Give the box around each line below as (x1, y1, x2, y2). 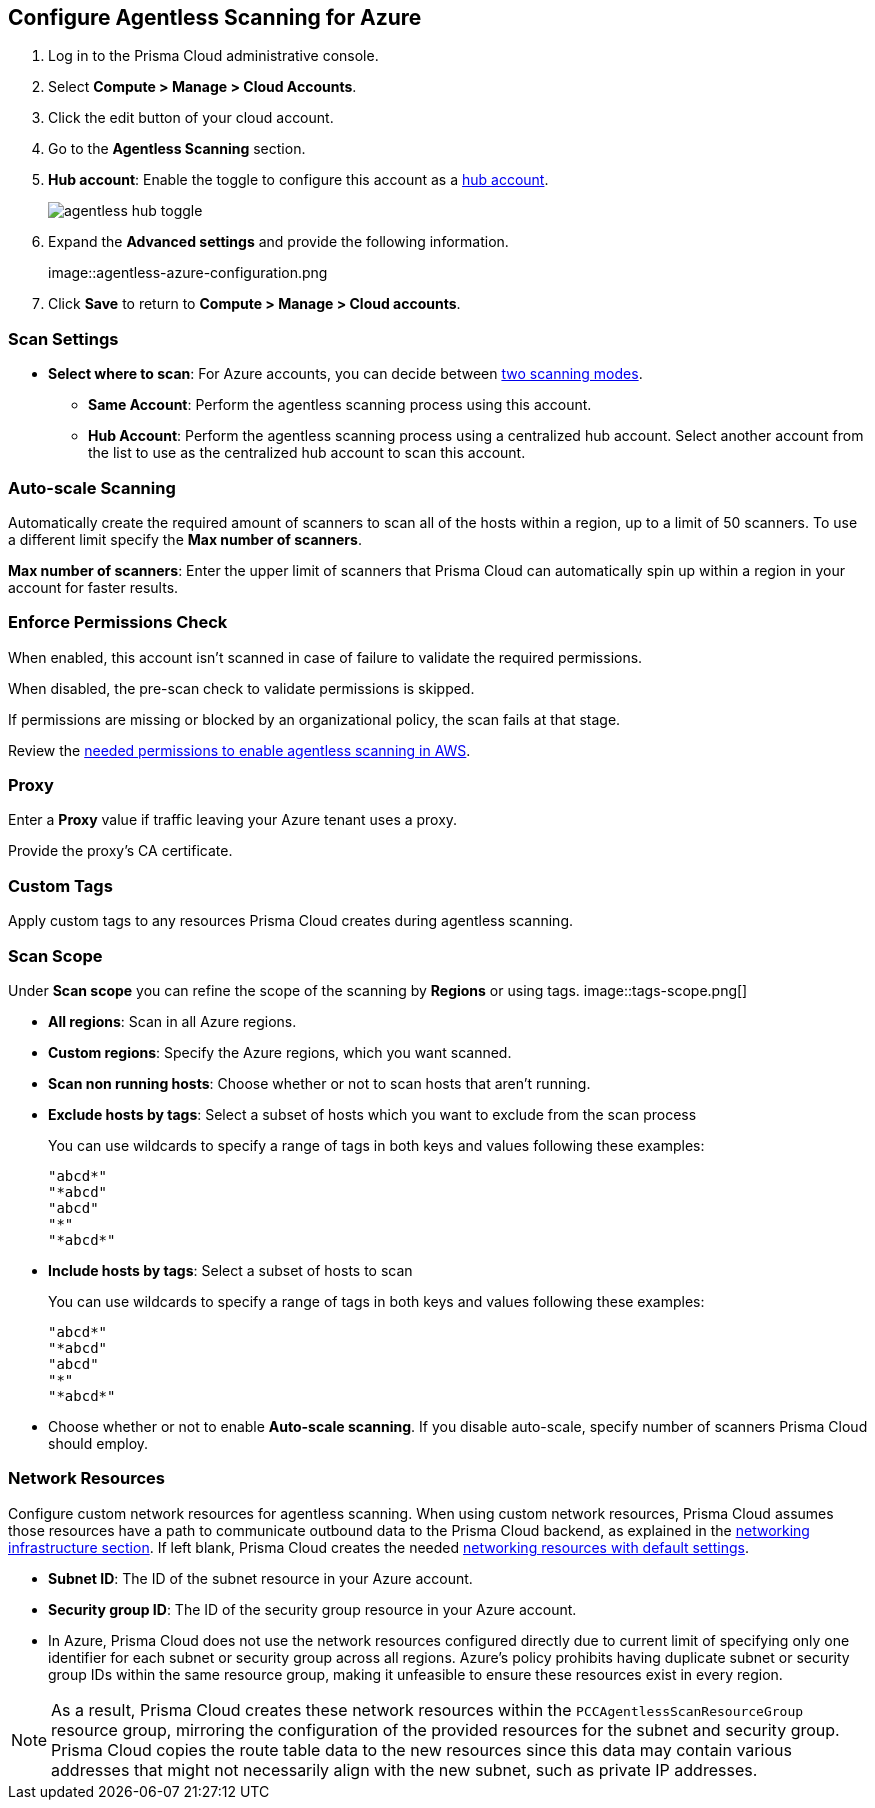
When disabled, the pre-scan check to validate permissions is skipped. (8, 679, 475, 697)
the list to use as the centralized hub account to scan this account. (88, 444, 526, 462)
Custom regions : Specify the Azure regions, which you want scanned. (48, 1043, 512, 1061)
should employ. (48, 1434, 149, 1452)
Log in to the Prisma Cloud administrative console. (48, 47, 379, 65)
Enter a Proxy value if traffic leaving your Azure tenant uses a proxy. (8, 811, 458, 829)
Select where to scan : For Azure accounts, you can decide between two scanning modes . (48, 365, 643, 383)
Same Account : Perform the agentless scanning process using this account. (88, 396, 592, 414)
